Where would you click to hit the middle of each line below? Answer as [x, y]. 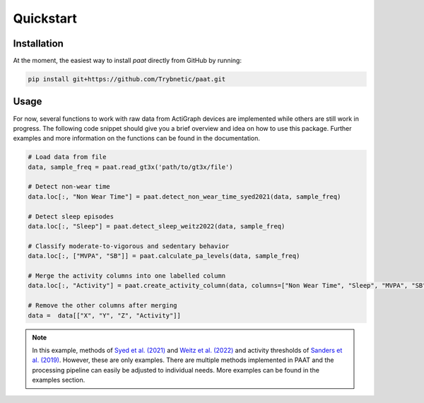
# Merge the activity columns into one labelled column [127, 276]
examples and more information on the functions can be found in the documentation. [137, 139]
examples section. [59, 380]
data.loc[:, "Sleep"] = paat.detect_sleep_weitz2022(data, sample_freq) [157, 227]
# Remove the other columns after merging [102, 305]
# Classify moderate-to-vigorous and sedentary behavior [129, 246]
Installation [38, 43]
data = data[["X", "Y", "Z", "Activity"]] [105, 315]
